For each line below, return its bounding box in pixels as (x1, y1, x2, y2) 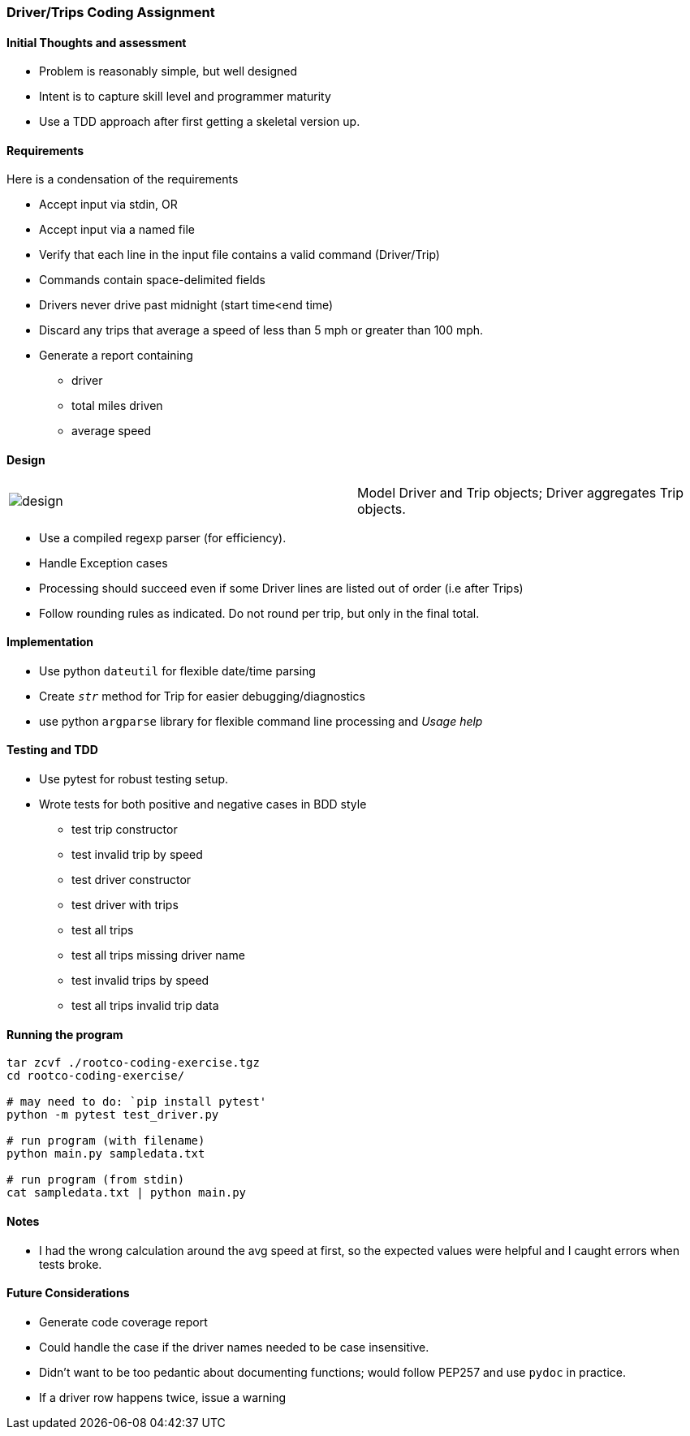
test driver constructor (71, 873, 192, 887)
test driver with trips (71, 898, 179, 912)
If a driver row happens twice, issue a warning (39, 1390, 287, 1404)
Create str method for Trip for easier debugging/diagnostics (39, 688, 365, 703)
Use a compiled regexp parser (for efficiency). (39, 530, 287, 545)
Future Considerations (6, 1286, 130, 1300)
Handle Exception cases (39, 555, 168, 570)
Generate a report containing (39, 348, 193, 363)
